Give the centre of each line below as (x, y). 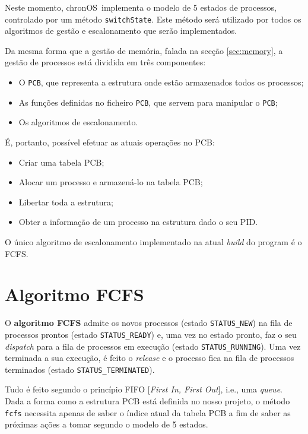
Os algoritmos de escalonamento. (78, 122)
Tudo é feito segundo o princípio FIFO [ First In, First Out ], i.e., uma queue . (144, 389)
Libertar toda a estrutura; (66, 202)
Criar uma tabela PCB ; (61, 162)
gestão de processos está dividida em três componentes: (105, 62)
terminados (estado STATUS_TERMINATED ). (80, 369)
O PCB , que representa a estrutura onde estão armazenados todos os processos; (161, 82)
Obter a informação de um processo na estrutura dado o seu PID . (138, 222)
